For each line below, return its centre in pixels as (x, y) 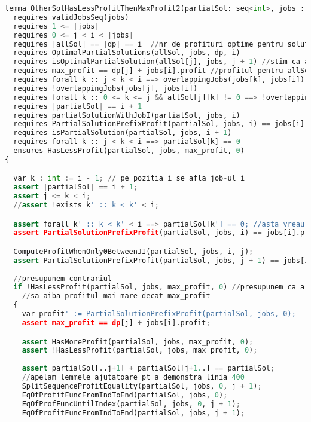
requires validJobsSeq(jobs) (71, 17)
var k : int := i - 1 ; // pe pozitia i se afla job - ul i (129, 178)
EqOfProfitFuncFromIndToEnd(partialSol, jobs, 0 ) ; (125, 395)
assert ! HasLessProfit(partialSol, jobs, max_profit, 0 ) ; (140, 351)
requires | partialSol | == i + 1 (78, 106)
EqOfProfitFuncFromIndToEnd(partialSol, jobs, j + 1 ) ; (133, 413)
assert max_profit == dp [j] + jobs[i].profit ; (116, 322)
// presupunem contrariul (62, 278)
